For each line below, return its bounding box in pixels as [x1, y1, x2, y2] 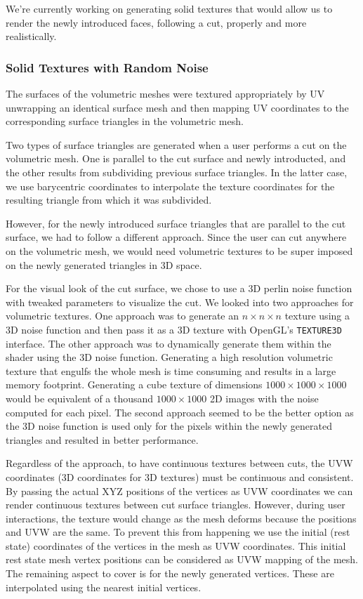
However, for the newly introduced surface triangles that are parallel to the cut [6, 216, 346, 230]
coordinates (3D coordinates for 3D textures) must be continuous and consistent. [6, 469, 354, 484]
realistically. [6, 29, 57, 44]
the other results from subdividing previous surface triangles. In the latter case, [6, 164, 348, 179]
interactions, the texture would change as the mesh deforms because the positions [6, 511, 357, 525]
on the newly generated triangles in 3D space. [6, 257, 202, 272]
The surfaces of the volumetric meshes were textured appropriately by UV [6, 86, 325, 100]
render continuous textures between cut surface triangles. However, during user [6, 497, 345, 512]
